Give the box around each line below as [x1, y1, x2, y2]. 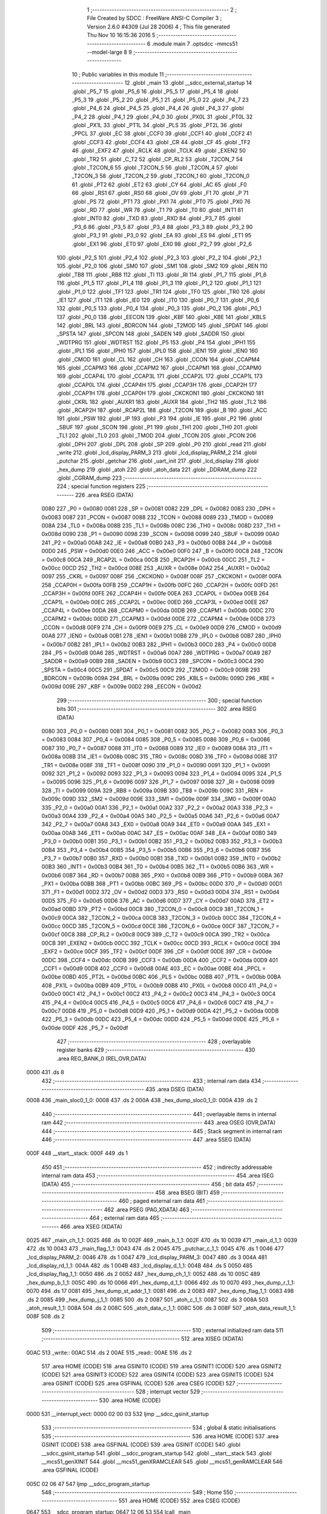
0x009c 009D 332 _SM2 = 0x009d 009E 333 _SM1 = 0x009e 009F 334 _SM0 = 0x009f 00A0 [41, 795, 277, 802]
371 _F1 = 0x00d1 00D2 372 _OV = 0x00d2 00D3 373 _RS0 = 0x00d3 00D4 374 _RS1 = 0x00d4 [41, 888, 280, 896]
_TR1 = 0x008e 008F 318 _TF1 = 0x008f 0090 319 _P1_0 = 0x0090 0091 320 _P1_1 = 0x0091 [41, 761, 271, 769]
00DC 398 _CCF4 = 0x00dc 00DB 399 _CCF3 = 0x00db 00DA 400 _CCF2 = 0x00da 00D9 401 [41, 956, 278, 964]
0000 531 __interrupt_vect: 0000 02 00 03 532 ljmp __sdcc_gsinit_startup [26, 1410, 209, 1417]
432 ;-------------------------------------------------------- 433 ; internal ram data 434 [41, 1077, 262, 1084]
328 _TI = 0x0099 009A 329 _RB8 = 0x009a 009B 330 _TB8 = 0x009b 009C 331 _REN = [41, 787, 263, 794]
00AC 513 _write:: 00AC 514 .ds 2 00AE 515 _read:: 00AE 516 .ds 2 [26, 1349, 192, 1356]
